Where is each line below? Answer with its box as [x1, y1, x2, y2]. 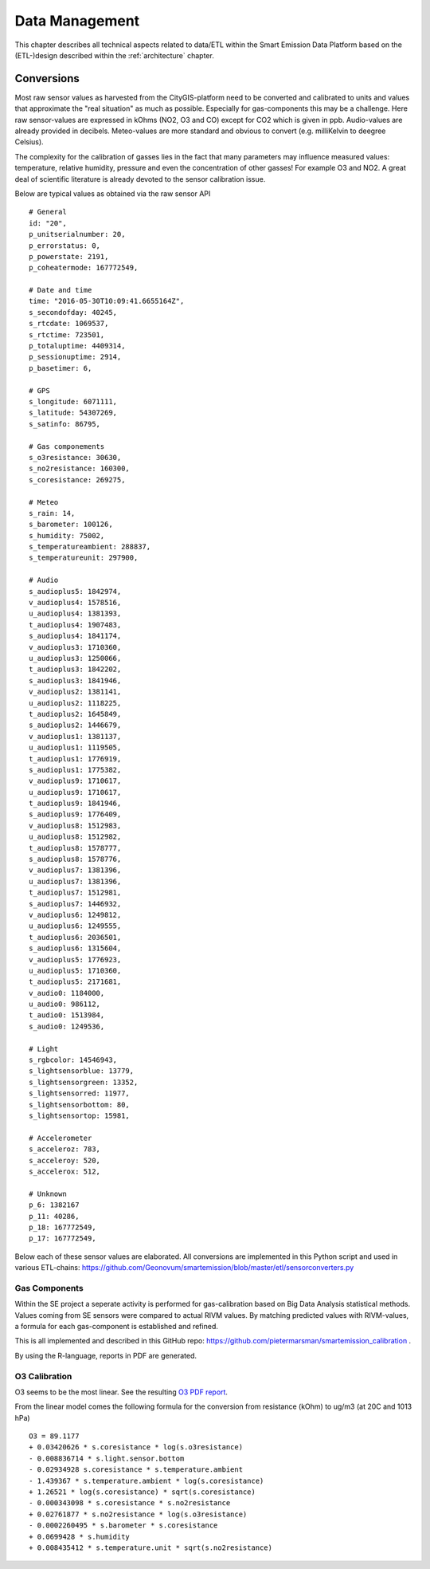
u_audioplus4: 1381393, [29, 609, 122, 618]
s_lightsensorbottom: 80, [29, 1100, 131, 1109]
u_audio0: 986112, [29, 1000, 101, 1009]
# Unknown [29, 1189, 67, 1198]
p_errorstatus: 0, [29, 241, 101, 250]
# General [29, 207, 67, 217]
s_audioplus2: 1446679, [29, 721, 122, 729]
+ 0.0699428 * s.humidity [29, 1532, 131, 1541]
